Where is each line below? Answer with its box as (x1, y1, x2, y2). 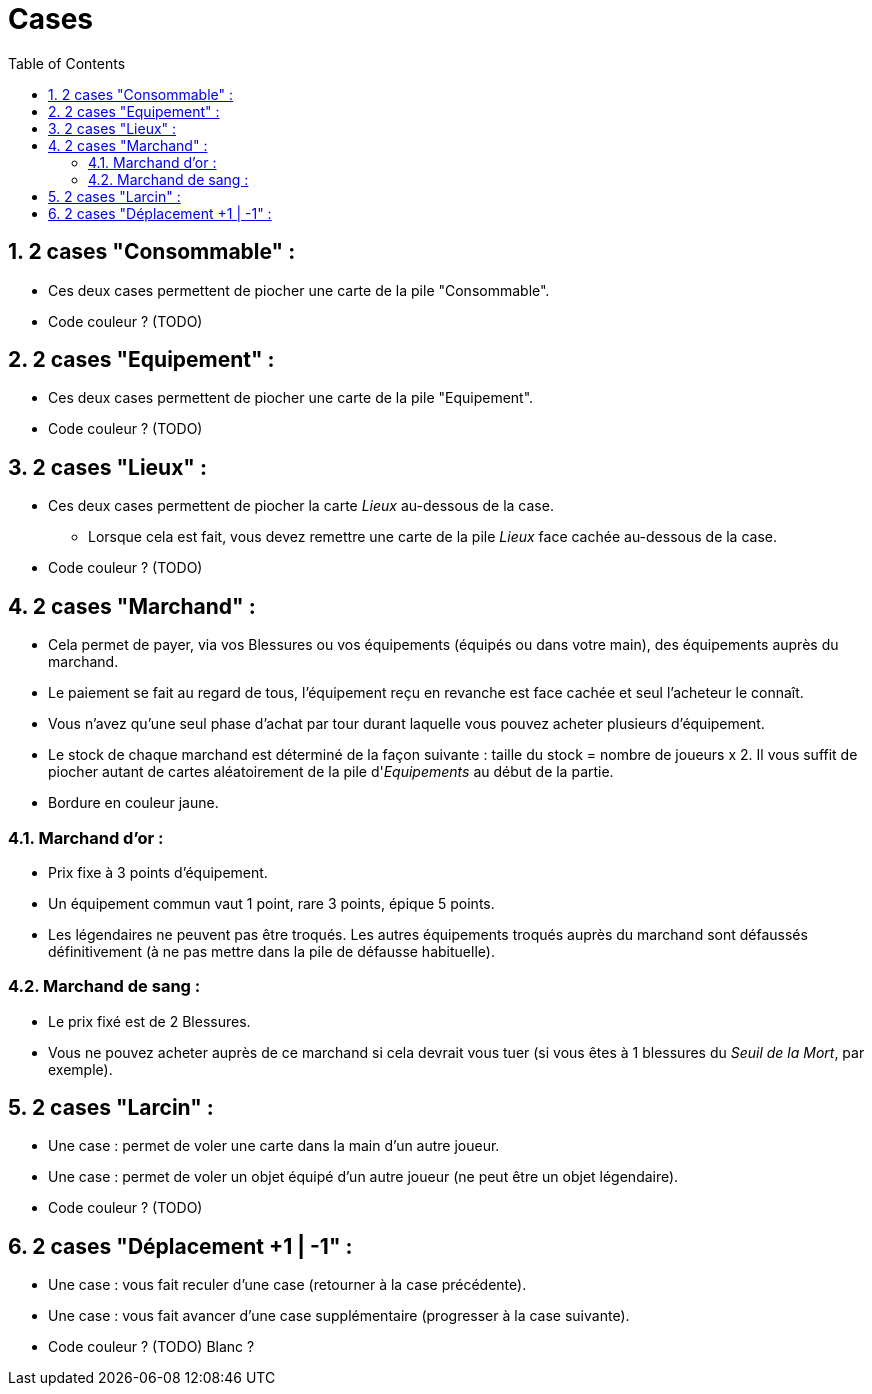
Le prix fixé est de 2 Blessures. (48, 1012, 251, 1030)
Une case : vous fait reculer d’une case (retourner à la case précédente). (48, 1276, 527, 1294)
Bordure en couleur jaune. (48, 794, 219, 812)
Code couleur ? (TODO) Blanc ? (48, 1338, 255, 1356)
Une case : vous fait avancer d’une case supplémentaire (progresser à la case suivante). (48, 1307, 630, 1325)
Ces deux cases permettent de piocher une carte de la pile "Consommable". (48, 281, 550, 299)
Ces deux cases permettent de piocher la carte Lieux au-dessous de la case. (48, 497, 554, 515)
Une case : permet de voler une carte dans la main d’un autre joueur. (48, 1137, 500, 1155)
